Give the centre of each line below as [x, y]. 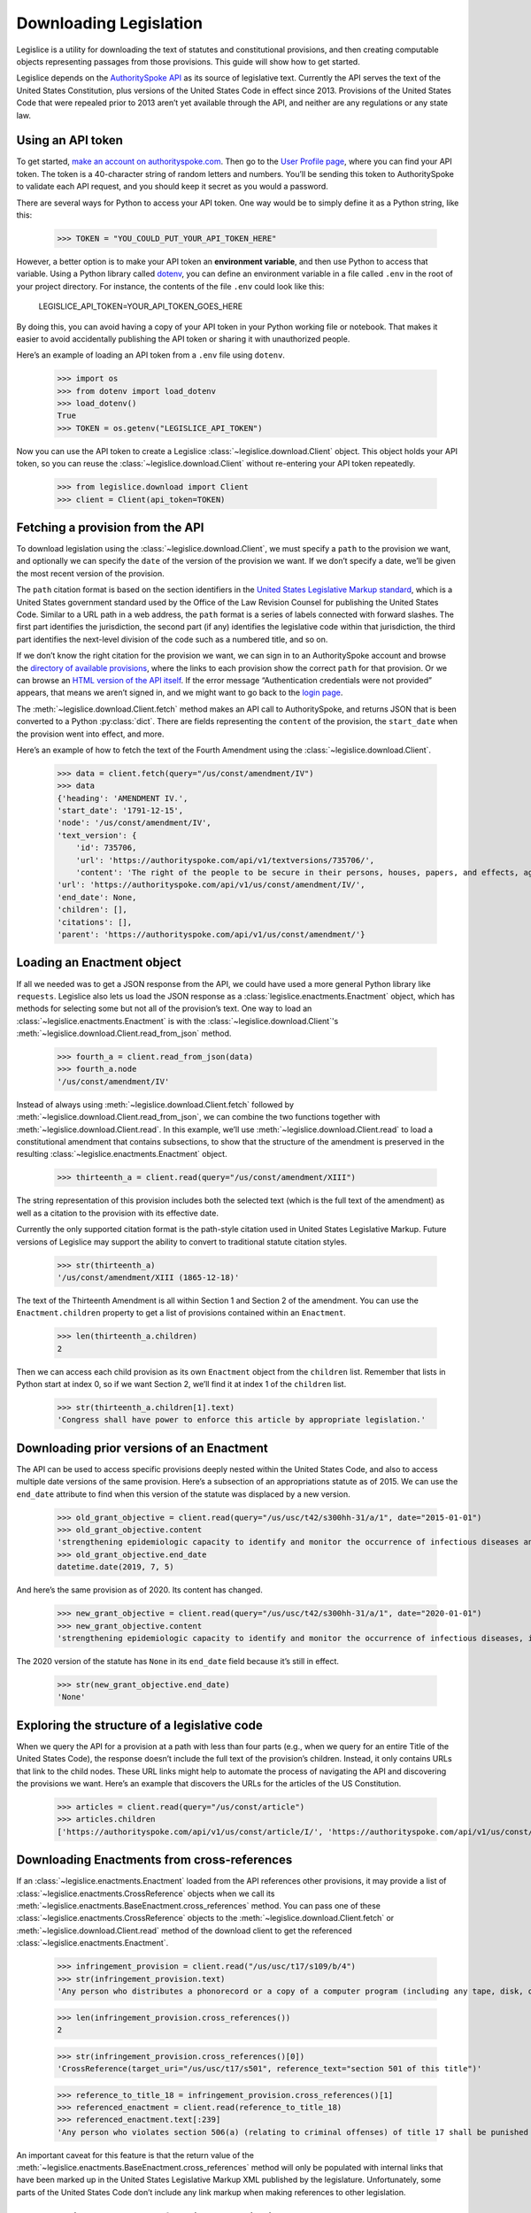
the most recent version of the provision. [91, 573]
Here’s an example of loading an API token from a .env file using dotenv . [150, 355]
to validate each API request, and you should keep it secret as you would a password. [173, 187]
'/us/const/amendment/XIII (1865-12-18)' [148, 1277]
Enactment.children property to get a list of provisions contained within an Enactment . [181, 1313]
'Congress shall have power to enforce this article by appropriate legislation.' [242, 1420]
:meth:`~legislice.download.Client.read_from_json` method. [124, 1033]
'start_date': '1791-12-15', [120, 811]
